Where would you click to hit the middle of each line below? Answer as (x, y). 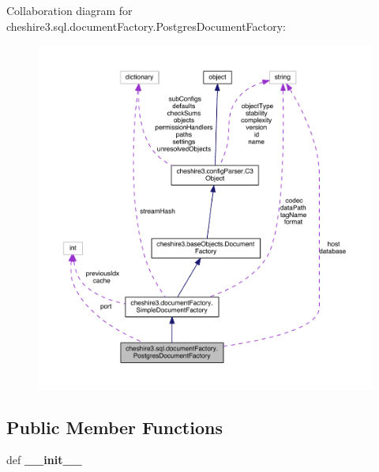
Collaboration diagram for (69, 10)
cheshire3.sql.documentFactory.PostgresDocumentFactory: (146, 26)
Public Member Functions (114, 427)
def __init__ (44, 460)
